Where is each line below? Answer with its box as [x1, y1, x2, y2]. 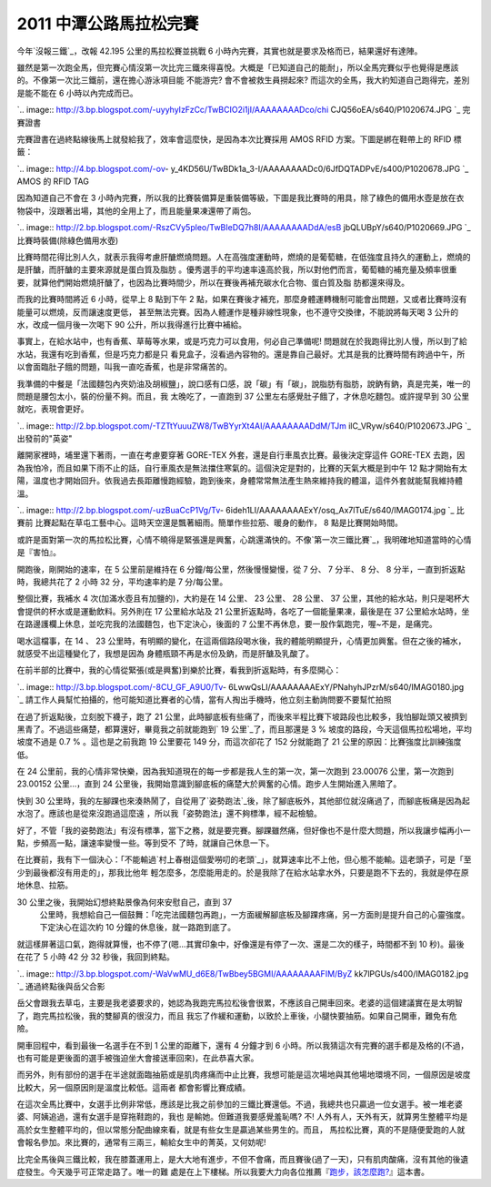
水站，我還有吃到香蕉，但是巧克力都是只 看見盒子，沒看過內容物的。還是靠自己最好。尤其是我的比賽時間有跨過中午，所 [16, 349, 466, 360]
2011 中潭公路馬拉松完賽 [16, 14, 199, 34]
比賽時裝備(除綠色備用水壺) [16, 235, 119, 246]
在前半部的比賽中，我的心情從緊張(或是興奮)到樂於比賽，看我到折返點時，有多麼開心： [16, 665, 342, 675]
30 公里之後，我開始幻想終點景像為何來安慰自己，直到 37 [16, 897, 232, 908]
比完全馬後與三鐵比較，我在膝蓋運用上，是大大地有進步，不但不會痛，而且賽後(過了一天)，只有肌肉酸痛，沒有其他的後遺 [16, 1153, 469, 1164]
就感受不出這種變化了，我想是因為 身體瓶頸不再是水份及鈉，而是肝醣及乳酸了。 [16, 647, 314, 659]
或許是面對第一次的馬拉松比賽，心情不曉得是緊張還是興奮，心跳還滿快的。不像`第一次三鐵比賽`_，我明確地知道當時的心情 [16, 533, 472, 545]
